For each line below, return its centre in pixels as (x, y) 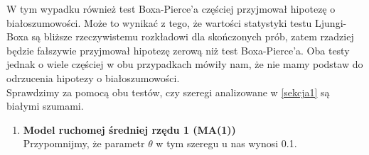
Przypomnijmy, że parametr (84, 143)
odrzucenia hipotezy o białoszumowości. (93, 77)
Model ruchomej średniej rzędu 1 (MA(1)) (129, 129)
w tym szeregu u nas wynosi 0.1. (226, 143)
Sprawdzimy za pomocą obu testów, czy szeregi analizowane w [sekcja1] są (168, 92)
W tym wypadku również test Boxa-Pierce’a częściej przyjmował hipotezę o (171, 8)
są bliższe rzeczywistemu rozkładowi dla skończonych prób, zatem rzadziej (193, 36)
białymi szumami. (45, 106)
